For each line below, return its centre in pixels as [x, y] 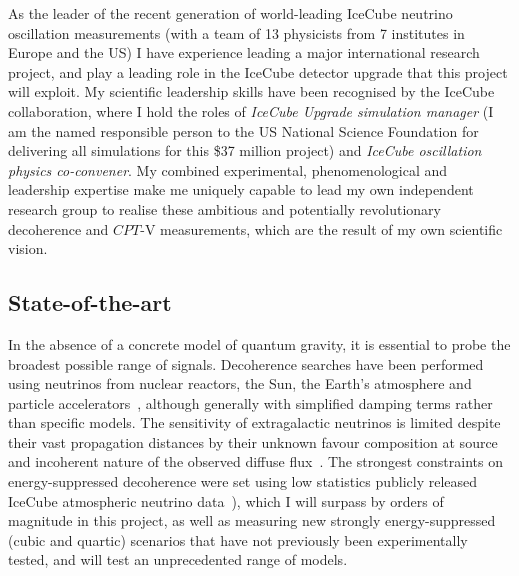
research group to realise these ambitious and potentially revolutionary [225, 208]
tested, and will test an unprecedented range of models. [178, 559]
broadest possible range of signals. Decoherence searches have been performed [246, 363]
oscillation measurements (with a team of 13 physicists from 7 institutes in [236, 32]
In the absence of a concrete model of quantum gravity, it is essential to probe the [259, 343]
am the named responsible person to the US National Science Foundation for [243, 130]
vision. [28, 248]
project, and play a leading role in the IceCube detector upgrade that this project [258, 71]
